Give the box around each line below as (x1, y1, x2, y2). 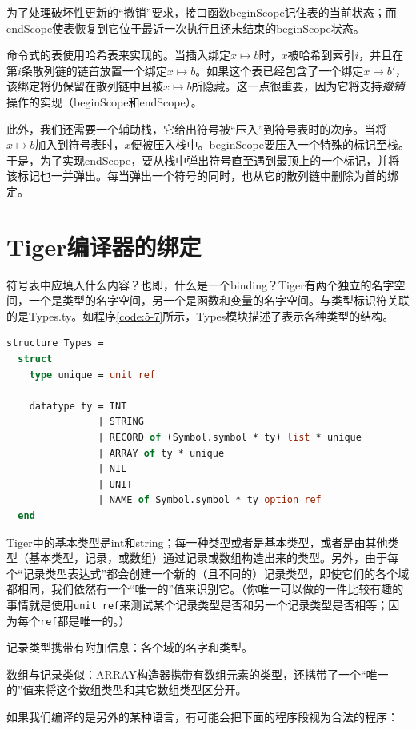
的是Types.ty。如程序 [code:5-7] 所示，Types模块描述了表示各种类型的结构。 (6, 307, 394, 324)
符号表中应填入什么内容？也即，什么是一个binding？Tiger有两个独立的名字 (6, 276, 394, 293)
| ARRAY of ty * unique (98, 447, 225, 459)
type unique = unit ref (29, 369, 156, 381)
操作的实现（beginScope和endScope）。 (6, 93, 202, 110)
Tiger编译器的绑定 (6, 229, 202, 262)
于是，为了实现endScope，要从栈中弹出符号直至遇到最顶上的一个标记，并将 (6, 151, 400, 168)
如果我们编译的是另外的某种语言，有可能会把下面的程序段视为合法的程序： (6, 708, 398, 725)
